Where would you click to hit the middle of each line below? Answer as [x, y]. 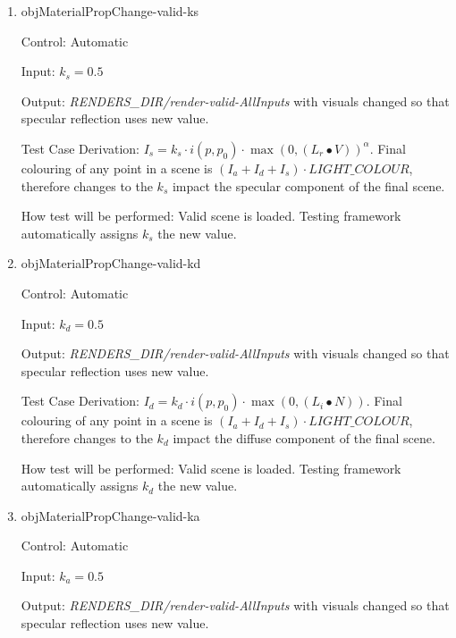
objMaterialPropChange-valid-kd [111, 263]
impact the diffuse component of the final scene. [304, 437]
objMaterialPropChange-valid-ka [110, 515]
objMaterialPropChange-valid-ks [110, 11]
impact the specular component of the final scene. [308, 185]
